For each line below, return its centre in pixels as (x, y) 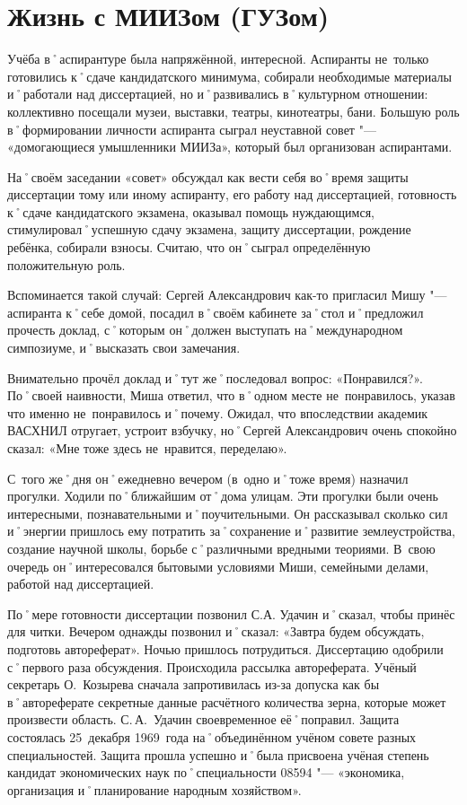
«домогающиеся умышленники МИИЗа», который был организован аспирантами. (230, 147)
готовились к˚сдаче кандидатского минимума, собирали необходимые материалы (229, 76)
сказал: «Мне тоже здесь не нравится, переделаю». (147, 448)
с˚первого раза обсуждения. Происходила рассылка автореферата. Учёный (212, 666)
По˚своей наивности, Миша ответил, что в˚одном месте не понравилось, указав (231, 395)
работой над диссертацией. (81, 584)
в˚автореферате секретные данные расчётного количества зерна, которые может (227, 701)
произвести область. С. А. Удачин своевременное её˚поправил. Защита (203, 719)
